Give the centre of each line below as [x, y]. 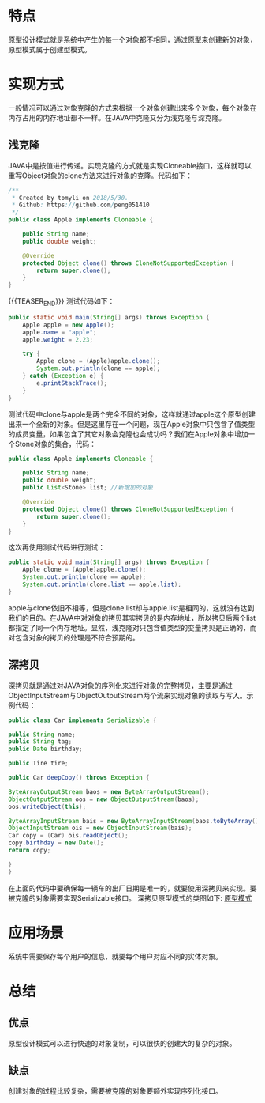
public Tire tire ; [38, 764]
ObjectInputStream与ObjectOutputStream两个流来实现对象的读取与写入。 [127, 695]
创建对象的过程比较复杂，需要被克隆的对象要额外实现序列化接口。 [115, 1091]
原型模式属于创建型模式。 [50, 49]
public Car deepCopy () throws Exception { [79, 778]
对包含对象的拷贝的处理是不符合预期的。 [74, 637]
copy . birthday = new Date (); [56, 843]
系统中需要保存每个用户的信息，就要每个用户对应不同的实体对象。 [115, 956]
